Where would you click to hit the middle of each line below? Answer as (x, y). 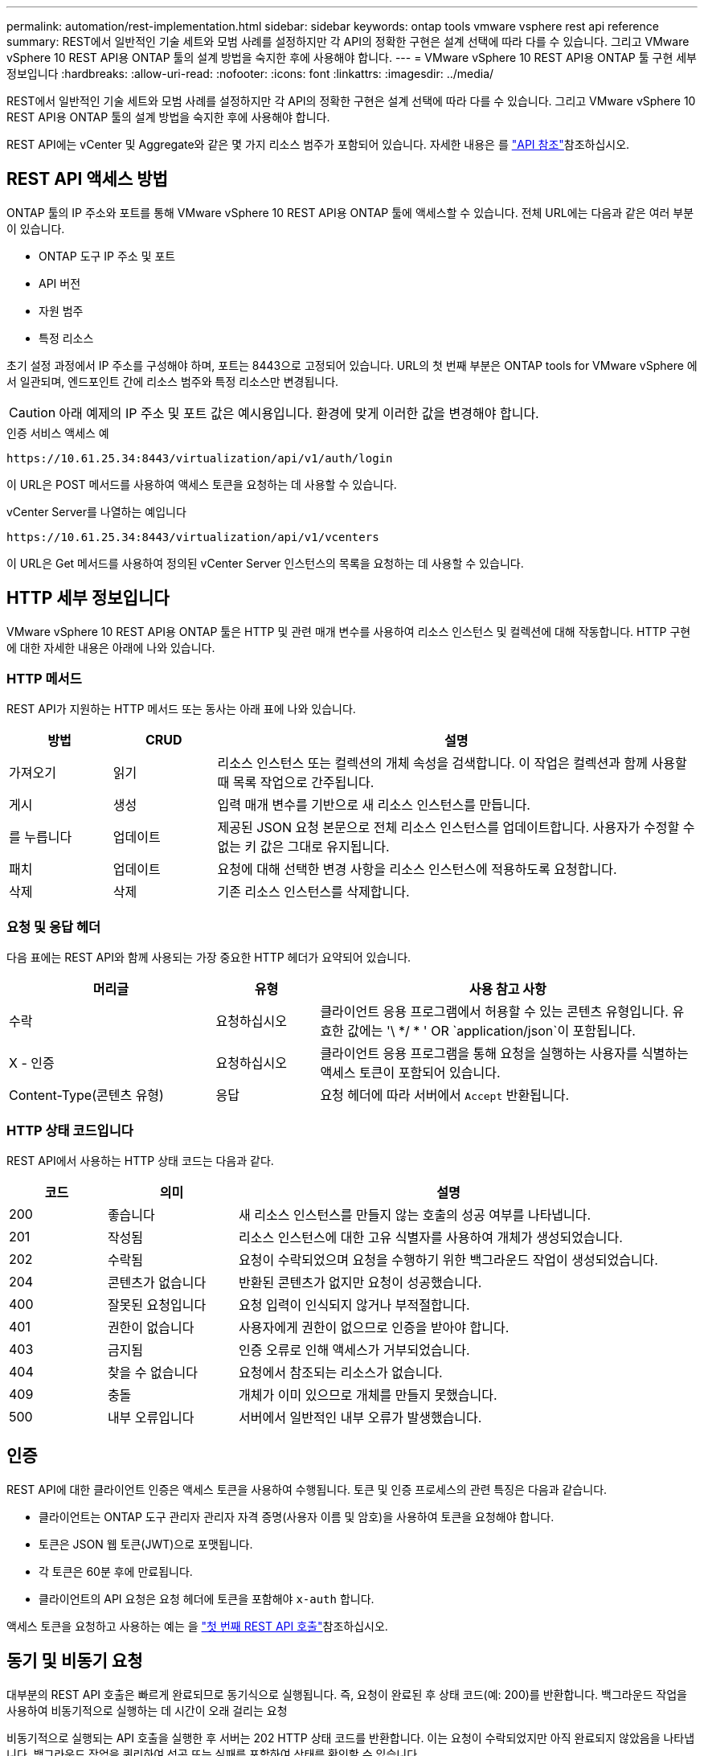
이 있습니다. (36, 228)
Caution (33, 412)
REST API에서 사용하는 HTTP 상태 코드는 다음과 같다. (140, 1160)
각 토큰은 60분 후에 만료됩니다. (116, 1571)
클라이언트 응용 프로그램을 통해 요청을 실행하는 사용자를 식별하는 (504, 1054)
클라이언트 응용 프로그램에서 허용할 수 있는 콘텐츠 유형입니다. (494, 1012)
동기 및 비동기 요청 (75, 1661)
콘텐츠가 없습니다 (157, 1282)
